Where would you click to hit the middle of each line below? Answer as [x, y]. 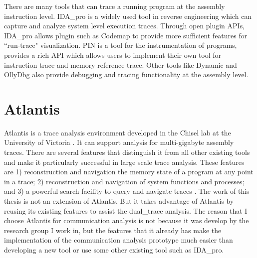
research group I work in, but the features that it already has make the [113, 230]
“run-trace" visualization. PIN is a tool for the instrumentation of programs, [121, 45]
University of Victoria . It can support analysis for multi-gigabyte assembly [119, 142]
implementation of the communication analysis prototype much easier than [119, 240]
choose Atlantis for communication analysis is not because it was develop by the [127, 220]
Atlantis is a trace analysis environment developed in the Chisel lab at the [118, 132]
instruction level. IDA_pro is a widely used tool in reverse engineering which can [128, 16]
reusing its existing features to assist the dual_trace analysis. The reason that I [126, 210]
